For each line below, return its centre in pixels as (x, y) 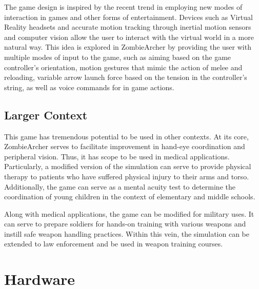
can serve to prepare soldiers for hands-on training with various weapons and (125, 224)
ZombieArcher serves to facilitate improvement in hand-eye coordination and (125, 146)
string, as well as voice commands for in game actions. (89, 87)
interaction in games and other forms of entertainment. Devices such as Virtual (128, 17)
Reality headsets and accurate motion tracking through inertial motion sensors (128, 27)
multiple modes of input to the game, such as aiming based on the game (118, 57)
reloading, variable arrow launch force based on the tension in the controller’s (126, 77)
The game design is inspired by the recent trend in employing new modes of (123, 7)
